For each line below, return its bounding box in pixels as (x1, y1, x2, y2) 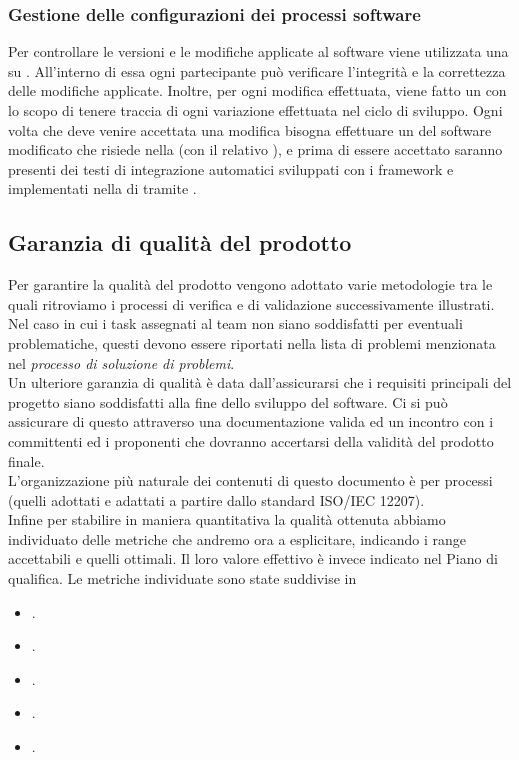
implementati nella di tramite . (8, 178, 197, 199)
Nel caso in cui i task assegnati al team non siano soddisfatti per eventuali (8, 313, 463, 334)
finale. (8, 450, 45, 471)
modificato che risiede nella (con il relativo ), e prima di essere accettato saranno (8, 139, 503, 160)
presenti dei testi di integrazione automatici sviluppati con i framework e (8, 158, 454, 179)
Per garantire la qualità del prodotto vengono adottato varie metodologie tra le (8, 274, 493, 295)
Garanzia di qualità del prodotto (8, 227, 352, 258)
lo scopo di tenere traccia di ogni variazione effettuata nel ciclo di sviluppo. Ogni (8, 100, 503, 120)
